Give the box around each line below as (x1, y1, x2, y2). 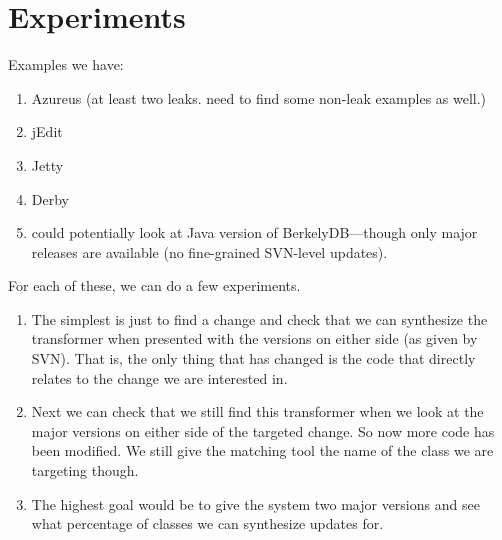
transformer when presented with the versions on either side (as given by (31, 328, 478, 349)
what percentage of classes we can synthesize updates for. (31, 513, 384, 534)
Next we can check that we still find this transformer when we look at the (31, 401, 484, 422)
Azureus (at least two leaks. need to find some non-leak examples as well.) (31, 87, 487, 108)
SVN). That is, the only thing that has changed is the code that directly (31, 348, 476, 369)
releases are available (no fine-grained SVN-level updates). (31, 241, 388, 262)
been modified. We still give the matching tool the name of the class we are (31, 440, 494, 461)
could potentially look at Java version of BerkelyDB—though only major (31, 222, 478, 243)
